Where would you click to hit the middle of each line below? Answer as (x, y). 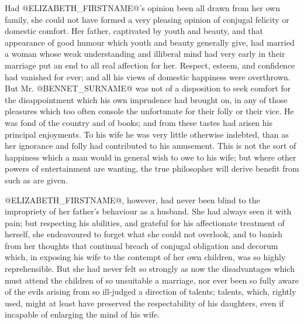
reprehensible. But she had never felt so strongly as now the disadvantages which (150, 269)
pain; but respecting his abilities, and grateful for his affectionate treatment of (145, 222)
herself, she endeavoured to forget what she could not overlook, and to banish (144, 234)
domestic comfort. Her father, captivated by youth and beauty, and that (134, 31)
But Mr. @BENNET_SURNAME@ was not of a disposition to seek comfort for (148, 88)
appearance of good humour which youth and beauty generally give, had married (150, 42)
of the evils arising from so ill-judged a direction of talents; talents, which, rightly (151, 291)
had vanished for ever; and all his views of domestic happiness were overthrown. (148, 76)
